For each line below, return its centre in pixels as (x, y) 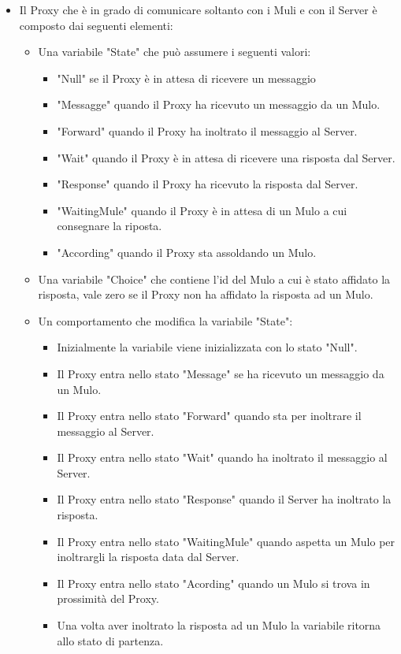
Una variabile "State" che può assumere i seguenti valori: (175, 52)
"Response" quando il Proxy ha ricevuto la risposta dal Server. (208, 184)
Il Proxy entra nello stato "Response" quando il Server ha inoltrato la (224, 499)
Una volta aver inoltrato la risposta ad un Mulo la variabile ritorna (219, 625)
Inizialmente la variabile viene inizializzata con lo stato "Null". (207, 347)
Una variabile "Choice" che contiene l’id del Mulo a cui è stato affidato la (214, 279)
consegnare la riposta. (110, 226)
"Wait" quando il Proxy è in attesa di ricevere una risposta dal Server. (226, 157)
